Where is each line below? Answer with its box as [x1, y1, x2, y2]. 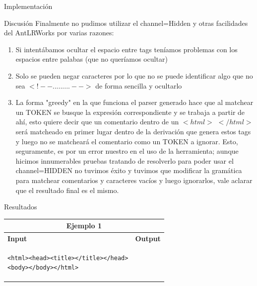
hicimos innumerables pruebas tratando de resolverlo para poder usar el [15, 155, 234, 166]
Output [135, 233, 161, 244]
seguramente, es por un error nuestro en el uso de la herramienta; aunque [15, 146, 239, 156]
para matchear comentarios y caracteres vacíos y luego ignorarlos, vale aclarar [15, 175, 253, 185]
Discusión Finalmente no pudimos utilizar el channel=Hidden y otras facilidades [4, 17, 248, 28]
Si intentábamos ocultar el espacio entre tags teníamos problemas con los [15, 44, 238, 54]
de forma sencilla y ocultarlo [95, 80, 182, 91]
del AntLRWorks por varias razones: [4, 27, 114, 38]
